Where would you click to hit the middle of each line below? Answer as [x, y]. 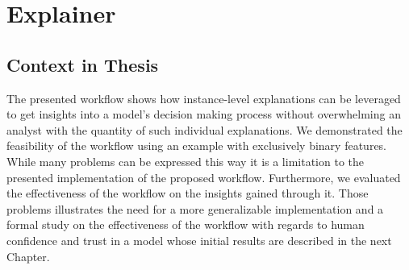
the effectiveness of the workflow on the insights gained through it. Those [188, 193]
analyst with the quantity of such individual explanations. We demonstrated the [204, 129]
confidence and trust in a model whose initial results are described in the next [199, 240]
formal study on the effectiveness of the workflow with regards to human [186, 224]
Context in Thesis [83, 64]
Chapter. [28, 256]
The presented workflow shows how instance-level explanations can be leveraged [204, 98]
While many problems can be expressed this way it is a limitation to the [185, 161]
